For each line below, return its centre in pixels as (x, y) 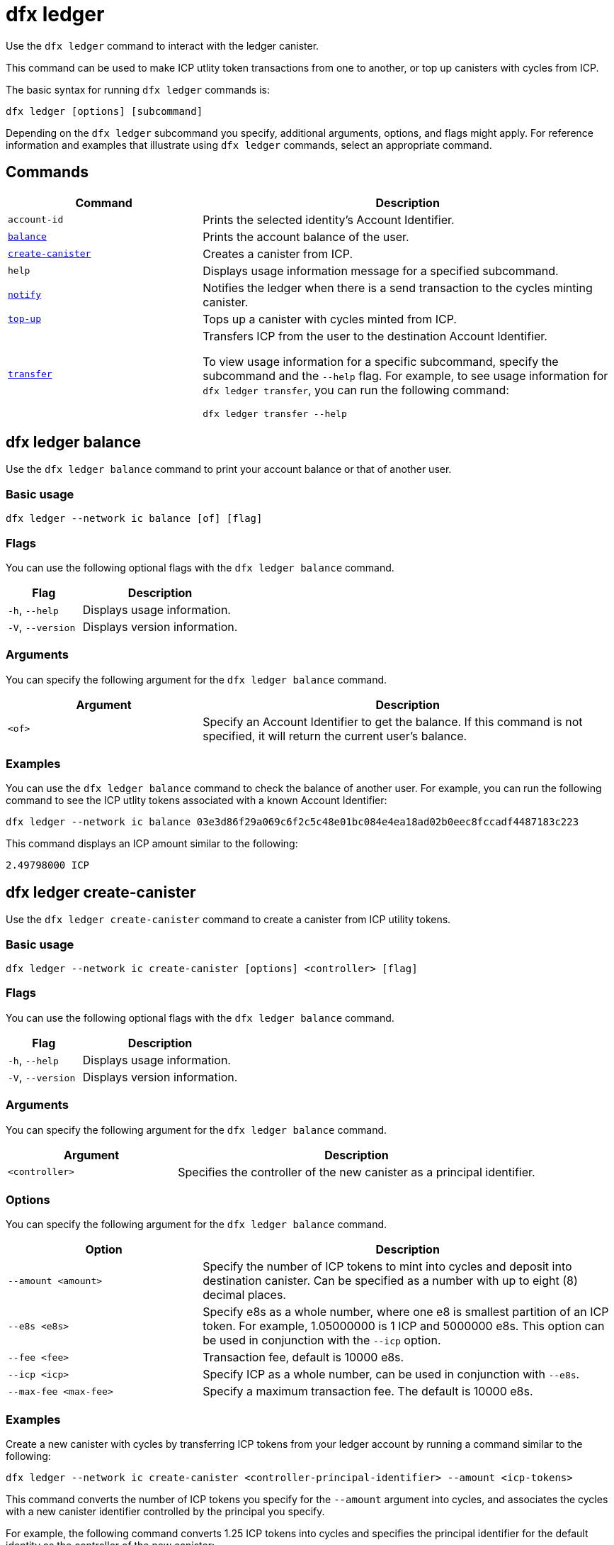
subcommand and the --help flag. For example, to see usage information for (405, 375)
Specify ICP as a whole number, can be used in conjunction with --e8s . (391, 1374)
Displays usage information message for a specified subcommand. (381, 270)
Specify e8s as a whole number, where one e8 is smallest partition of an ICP (406, 1312)
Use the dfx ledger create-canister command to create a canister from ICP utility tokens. (228, 920)
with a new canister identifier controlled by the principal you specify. (165, 1512)
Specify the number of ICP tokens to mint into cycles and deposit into (387, 1267)
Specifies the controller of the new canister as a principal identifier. (357, 1172)
